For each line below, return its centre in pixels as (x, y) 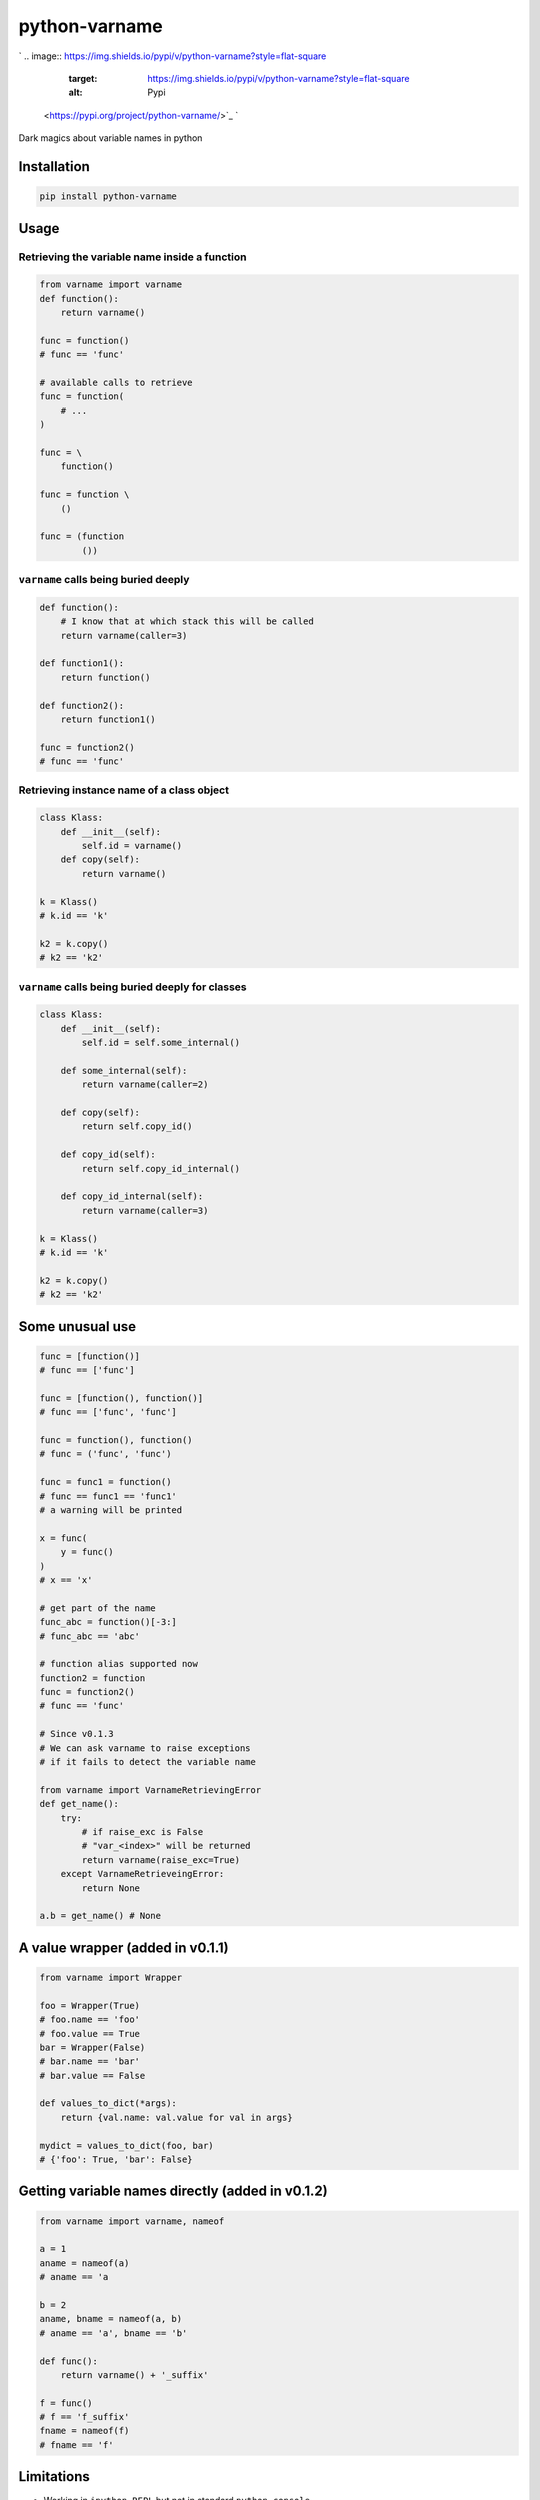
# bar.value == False (92, 2075)
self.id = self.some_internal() (160, 1043)
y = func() (87, 1552)
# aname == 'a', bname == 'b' (113, 2333)
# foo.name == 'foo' (89, 2019)
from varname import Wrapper (111, 1977)
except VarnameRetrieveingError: (142, 1874)
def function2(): (82, 705)
